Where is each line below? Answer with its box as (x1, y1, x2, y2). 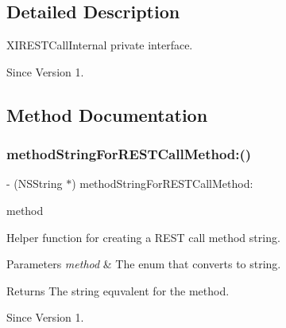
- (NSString (6, 175, 63, 192)
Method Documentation (6, 102, 208, 127)
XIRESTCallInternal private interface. (6, 37, 193, 53)
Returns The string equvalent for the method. (6, 282, 230, 299)
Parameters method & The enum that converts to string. (6, 256, 281, 272)
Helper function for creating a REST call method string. (6, 228, 280, 245)
